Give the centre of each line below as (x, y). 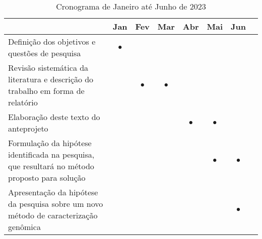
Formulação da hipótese (50, 143)
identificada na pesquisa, (51, 154)
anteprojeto (28, 128)
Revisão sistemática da (48, 68)
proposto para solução (47, 177)
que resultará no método (51, 166)
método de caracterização (53, 215)
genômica (24, 227)
